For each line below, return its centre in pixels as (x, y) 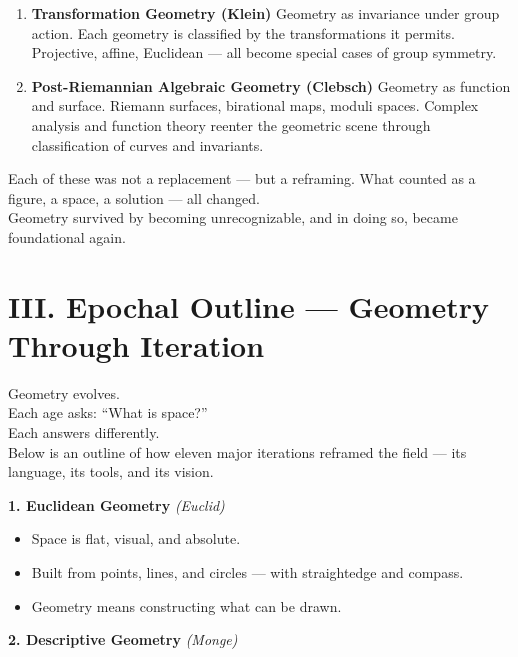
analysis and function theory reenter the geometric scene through (231, 124)
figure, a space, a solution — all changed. (134, 197)
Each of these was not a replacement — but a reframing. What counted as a (242, 178)
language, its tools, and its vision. (111, 471)
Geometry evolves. (64, 392)
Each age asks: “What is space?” (108, 412)
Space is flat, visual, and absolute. (136, 538)
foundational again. (67, 236)
